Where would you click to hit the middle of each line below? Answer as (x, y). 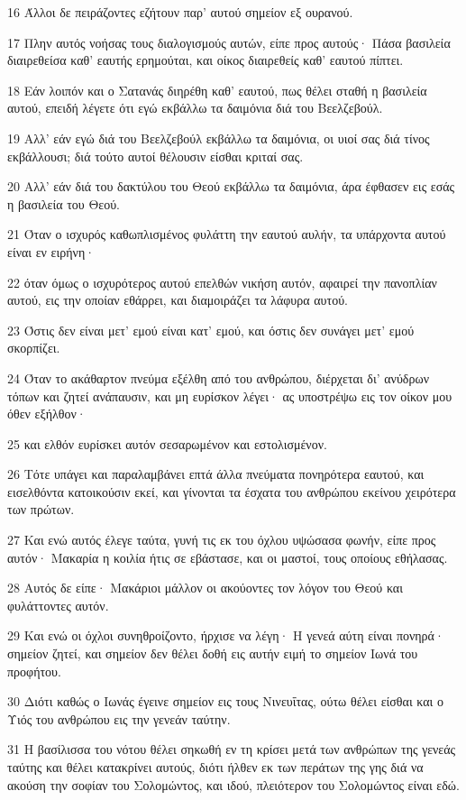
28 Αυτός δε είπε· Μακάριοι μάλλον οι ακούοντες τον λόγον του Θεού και (205, 588)
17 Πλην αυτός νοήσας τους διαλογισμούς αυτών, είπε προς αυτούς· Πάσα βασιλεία (229, 42)
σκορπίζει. (34, 348)
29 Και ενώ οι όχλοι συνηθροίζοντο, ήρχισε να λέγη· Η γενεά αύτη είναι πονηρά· (226, 635)
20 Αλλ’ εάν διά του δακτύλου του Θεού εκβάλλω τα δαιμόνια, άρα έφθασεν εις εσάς (231, 186)
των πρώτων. (41, 509)
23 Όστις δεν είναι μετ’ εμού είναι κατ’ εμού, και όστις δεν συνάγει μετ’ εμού (211, 330)
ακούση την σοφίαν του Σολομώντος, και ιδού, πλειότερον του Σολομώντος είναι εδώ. (233, 784)
